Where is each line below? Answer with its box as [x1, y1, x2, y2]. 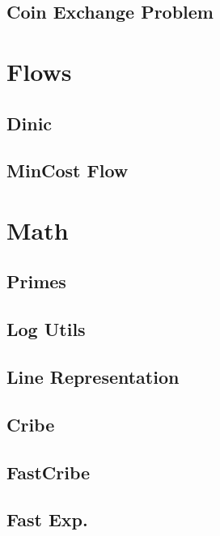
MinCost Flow [6, 158, 129, 183]
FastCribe [6, 459, 91, 484]
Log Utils [6, 317, 86, 342]
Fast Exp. [6, 507, 88, 532]
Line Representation [6, 364, 180, 389]
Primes [6, 269, 66, 294]
